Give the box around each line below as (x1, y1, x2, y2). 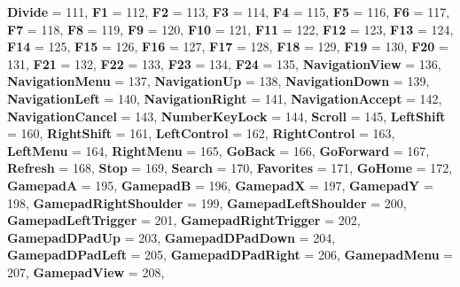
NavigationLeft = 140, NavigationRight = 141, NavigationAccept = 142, (7, 89, 442, 107)
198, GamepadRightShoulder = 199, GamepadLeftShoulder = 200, (7, 193, 407, 212)
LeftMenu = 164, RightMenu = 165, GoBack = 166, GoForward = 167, (7, 141, 430, 159)
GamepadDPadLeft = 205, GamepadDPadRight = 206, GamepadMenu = (7, 245, 454, 264)
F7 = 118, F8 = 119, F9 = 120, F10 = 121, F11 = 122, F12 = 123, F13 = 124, (7, 19, 454, 38)
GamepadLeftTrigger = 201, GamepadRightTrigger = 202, (7, 211, 361, 229)
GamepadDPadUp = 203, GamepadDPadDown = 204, (7, 228, 336, 246)
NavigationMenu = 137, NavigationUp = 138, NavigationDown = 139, (7, 72, 430, 90)
